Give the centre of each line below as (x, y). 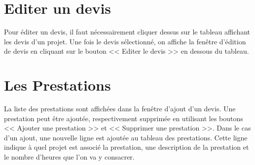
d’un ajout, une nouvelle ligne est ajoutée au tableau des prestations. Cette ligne (126, 137)
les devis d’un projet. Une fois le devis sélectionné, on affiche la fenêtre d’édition (125, 41)
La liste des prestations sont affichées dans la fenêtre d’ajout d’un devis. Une (120, 109)
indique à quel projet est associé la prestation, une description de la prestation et (127, 147)
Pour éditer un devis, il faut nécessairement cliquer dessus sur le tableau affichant (127, 32)
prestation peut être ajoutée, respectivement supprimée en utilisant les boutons (124, 118)
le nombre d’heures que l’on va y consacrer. (69, 157)
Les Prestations (57, 85)
